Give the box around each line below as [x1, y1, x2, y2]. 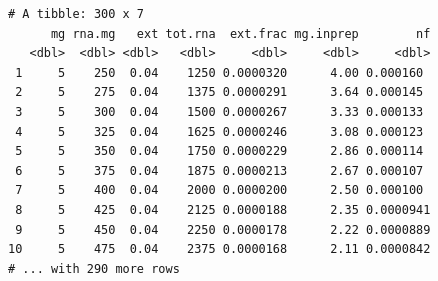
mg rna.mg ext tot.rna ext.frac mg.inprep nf [50, 26, 431, 41]
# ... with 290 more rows [8, 261, 180, 276]
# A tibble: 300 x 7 [8, 7, 145, 21]
